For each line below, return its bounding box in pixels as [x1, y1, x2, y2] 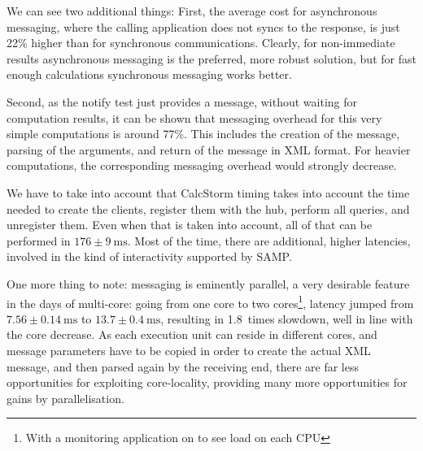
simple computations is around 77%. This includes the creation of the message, [7, 125, 400, 142]
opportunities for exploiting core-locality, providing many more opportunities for [7, 374, 408, 391]
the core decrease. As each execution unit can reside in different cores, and [7, 326, 377, 343]
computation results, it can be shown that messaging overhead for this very [7, 109, 382, 126]
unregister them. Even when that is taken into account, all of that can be [7, 216, 373, 233]
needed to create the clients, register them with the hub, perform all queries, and [7, 200, 410, 217]
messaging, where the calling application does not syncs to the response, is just [7, 18, 400, 35]
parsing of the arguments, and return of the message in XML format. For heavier [7, 141, 411, 158]
